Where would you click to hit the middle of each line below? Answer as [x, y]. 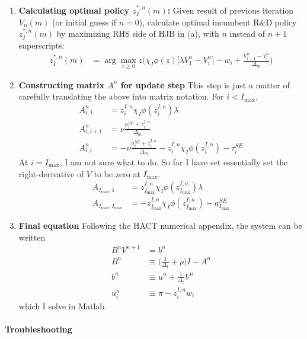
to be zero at [117, 173]
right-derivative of [51, 173]
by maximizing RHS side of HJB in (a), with [138, 33]
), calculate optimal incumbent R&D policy [218, 22]
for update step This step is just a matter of [205, 84]
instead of [247, 33]
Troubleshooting [39, 329]
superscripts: [41, 45]
